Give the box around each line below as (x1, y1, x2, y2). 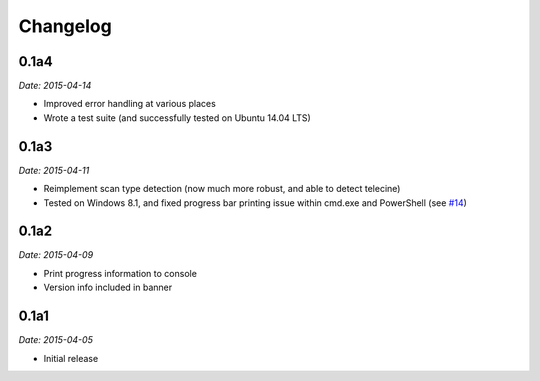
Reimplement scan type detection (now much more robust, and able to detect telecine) (43, 183, 401, 195)
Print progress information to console (43, 267, 197, 279)
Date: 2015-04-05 (18, 334, 94, 346)
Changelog (18, 15, 112, 37)
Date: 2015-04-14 (18, 80, 92, 92)
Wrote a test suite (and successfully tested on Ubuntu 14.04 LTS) (43, 111, 312, 124)
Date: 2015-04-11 (18, 164, 90, 176)
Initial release (43, 352, 99, 364)
